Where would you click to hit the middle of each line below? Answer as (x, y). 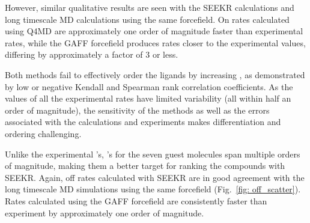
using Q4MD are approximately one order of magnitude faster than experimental (154, 31)
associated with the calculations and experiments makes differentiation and (143, 122)
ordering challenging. (43, 133)
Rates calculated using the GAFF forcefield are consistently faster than (136, 200)
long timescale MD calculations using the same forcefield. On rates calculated (147, 19)
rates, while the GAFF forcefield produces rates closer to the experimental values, (155, 42)
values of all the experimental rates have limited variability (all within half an (148, 98)
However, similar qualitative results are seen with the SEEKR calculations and (150, 7)
